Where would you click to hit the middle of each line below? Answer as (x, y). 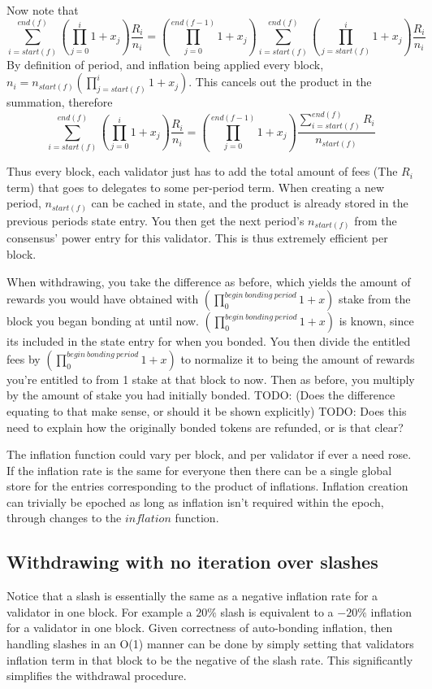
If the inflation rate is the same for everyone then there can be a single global (199, 470)
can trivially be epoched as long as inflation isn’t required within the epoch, (195, 501)
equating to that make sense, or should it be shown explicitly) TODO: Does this (207, 410)
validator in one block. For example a (99, 611)
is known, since (376, 321)
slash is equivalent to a (277, 611)
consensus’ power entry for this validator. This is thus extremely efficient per (197, 238)
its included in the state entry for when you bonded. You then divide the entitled (209, 341)
